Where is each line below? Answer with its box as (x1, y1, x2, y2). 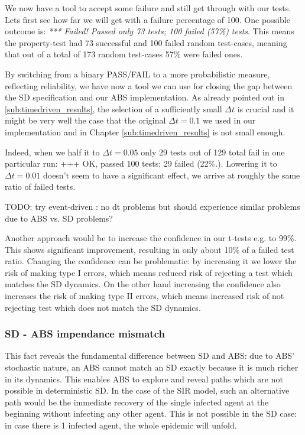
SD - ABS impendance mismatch (5, 326, 165, 341)
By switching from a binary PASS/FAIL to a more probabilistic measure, (5, 67, 270, 80)
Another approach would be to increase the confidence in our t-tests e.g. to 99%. (5, 232, 297, 244)
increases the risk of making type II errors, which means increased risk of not (5, 290, 284, 302)
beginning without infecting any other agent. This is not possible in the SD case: (5, 407, 297, 420)
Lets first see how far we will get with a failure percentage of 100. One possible (5, 13, 290, 25)
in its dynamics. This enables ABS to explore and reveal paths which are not (5, 372, 283, 385)
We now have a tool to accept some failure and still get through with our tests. (5, 2, 291, 14)
